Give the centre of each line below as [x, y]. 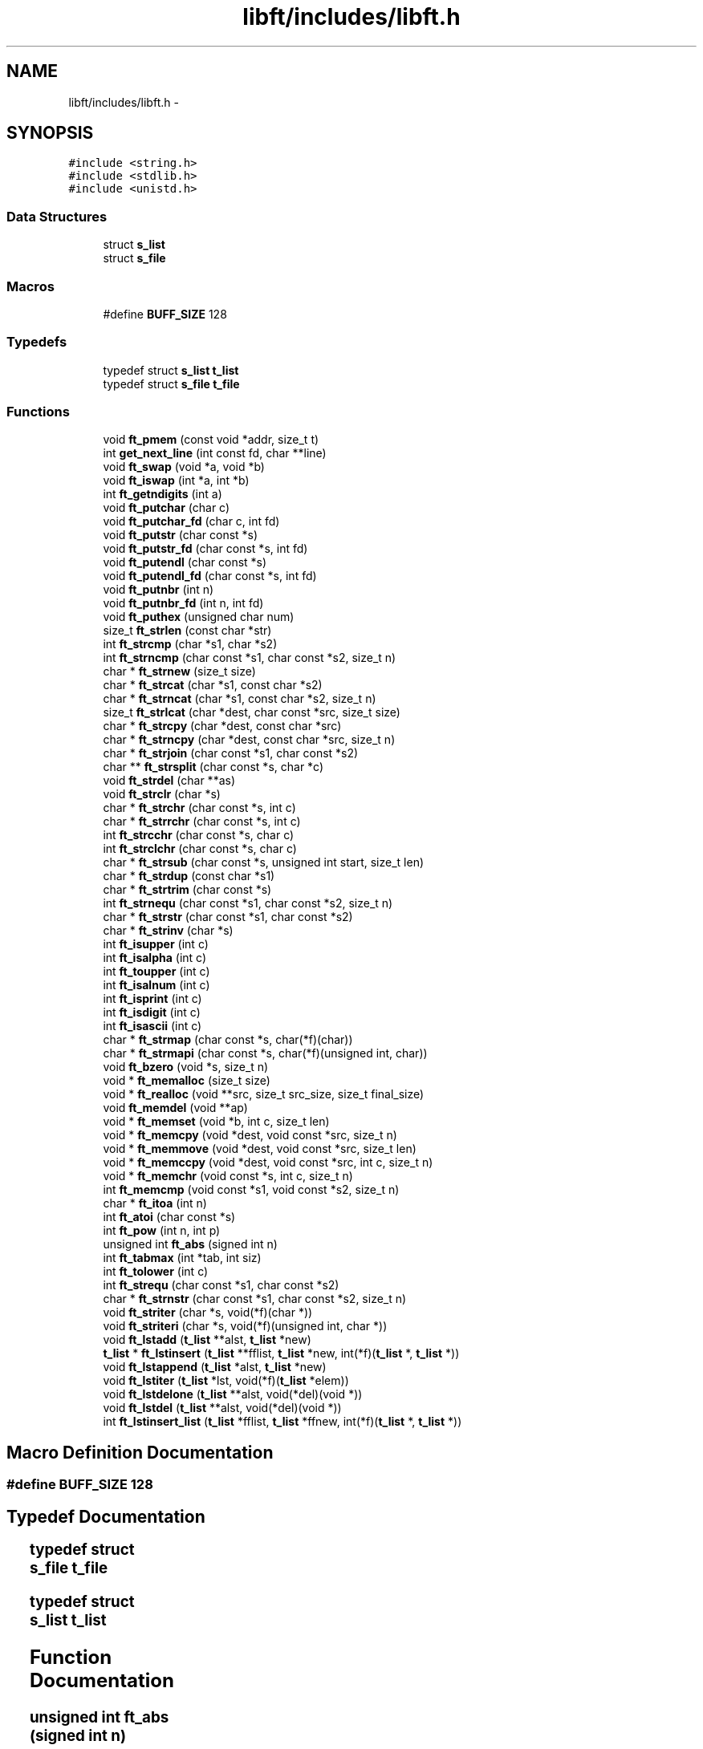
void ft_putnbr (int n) [158, 590]
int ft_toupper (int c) [156, 972]
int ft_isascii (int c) [152, 1026]
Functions [38, 412]
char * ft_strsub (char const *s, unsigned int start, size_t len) [264, 862]
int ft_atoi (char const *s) [169, 1217]
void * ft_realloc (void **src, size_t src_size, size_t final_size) [264, 1094]
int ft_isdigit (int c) [152, 1012]
